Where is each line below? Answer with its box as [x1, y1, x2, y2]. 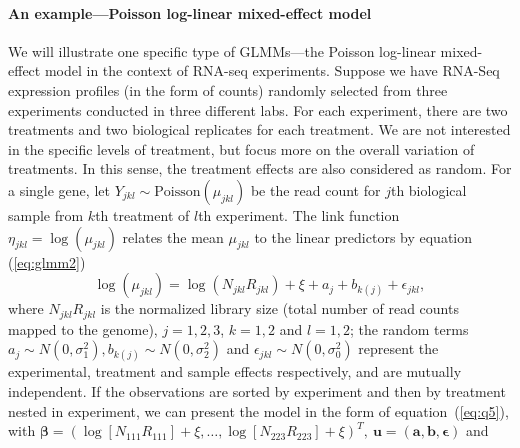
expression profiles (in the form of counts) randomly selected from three [8, 79, 448, 100]
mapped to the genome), [8, 318, 158, 339]
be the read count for [250, 179, 381, 200]
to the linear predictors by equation [254, 226, 473, 247]
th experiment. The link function [198, 204, 400, 225]
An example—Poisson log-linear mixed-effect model [8, 2, 372, 23]
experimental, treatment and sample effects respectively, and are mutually [8, 361, 462, 382]
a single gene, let [8, 179, 110, 200]
